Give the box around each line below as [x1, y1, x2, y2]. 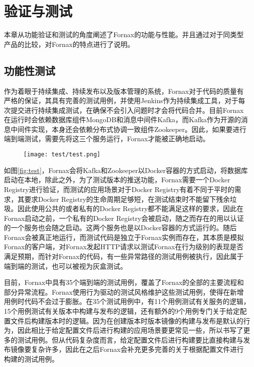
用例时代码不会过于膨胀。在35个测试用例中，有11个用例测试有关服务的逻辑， [4, 296, 250, 306]
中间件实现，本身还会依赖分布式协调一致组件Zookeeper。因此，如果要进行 [10, 124, 247, 134]
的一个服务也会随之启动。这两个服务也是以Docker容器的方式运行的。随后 [4, 222, 237, 233]
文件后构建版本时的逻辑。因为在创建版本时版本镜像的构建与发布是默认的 [10, 315, 243, 325]
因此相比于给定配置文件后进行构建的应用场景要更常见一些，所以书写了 [17, 325, 243, 335]
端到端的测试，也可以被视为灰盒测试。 [4, 260, 127, 271]
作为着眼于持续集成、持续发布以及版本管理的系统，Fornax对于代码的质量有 [4, 86, 244, 96]
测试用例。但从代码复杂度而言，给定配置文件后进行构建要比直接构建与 [17, 334, 243, 345]
